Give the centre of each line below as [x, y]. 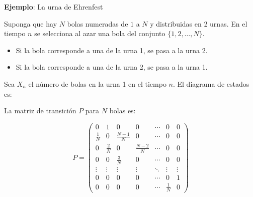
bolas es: [122, 111]
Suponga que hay [31, 23]
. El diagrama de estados [211, 83]
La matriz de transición [40, 111]
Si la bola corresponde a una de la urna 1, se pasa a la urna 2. [112, 50]
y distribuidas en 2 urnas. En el [199, 23]
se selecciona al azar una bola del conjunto [100, 33]
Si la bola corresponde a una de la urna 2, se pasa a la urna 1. [112, 67]
